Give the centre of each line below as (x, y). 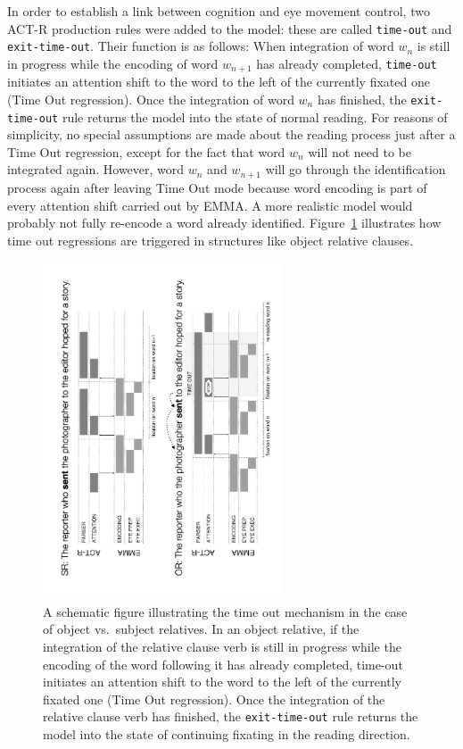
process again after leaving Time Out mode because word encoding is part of (217, 187)
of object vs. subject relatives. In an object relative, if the (201, 629)
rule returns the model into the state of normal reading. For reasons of (255, 117)
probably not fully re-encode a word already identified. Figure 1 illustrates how (224, 223)
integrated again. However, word (96, 169)
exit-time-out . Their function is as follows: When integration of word (201, 46)
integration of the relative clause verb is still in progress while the (222, 646)
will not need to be (360, 151)
